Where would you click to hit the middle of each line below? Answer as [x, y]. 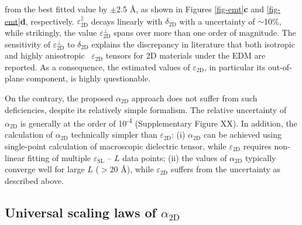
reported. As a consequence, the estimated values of [97, 67]
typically [260, 157]
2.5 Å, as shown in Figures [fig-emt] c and [190, 9]
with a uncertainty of [217, 21]
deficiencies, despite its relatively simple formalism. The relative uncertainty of [146, 109]
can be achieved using [242, 134]
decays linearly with [127, 21]
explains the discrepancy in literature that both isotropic [193, 44]
